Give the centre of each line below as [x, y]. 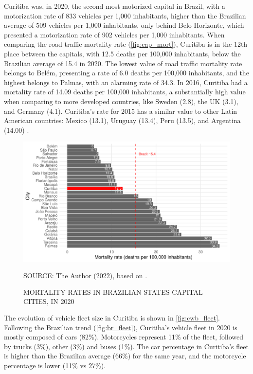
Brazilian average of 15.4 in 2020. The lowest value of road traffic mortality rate [123, 63]
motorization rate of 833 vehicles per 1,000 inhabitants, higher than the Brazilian [125, 15]
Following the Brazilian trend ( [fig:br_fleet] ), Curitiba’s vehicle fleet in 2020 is [121, 327]
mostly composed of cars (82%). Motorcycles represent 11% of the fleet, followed [124, 337]
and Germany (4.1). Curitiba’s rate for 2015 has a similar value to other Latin [121, 111]
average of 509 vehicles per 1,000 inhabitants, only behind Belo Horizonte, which [124, 25]
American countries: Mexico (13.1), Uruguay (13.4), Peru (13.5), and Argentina [122, 120]
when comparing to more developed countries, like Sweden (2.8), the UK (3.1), [121, 101]
